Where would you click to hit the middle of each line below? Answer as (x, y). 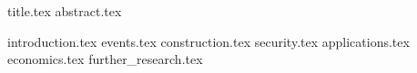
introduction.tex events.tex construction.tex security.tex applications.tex (208, 41)
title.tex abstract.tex (65, 11)
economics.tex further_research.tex (105, 59)
